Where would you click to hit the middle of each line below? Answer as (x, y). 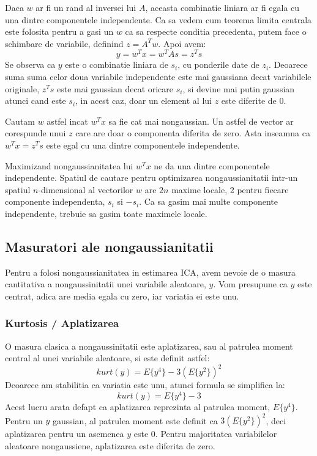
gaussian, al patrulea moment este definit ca (135, 420)
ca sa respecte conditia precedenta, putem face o (216, 31)
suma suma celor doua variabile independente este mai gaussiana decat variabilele (158, 77)
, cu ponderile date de (218, 64)
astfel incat (67, 121)
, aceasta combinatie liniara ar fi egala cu (222, 7)
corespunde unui (35, 133)
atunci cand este (35, 101)
